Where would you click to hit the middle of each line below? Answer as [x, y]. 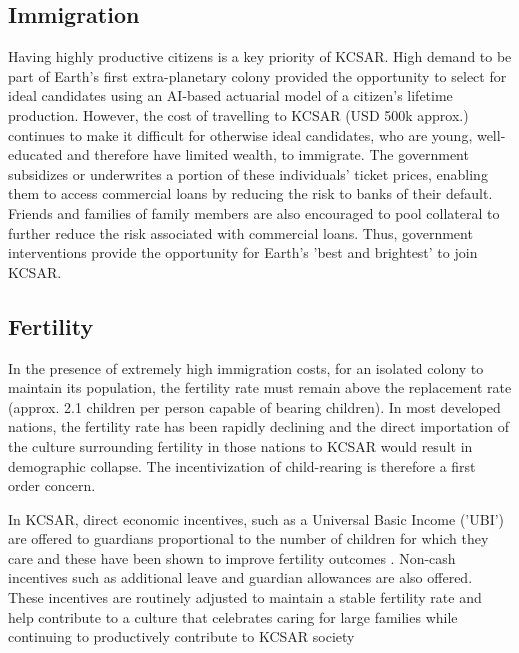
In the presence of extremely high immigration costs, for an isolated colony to [246, 367]
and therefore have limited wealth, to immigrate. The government [268, 154]
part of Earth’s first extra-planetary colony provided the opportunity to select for [257, 75]
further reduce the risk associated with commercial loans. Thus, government [240, 232]
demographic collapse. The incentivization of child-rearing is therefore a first [242, 465]
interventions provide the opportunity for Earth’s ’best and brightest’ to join [243, 252]
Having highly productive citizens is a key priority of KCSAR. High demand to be [260, 56]
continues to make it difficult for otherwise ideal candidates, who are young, [240, 134]
